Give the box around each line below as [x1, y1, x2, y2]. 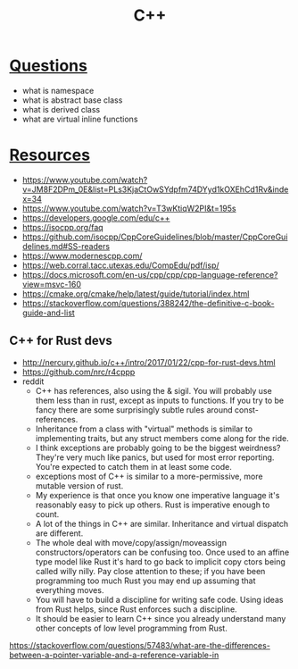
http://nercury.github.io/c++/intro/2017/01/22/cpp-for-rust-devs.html [21, 356, 276, 367]
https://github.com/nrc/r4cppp [21, 366, 136, 377]
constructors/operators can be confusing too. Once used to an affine [35, 547, 290, 557]
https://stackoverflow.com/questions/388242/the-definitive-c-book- [21, 297, 275, 308]
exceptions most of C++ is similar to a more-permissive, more [35, 471, 263, 481]
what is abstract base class [21, 95, 123, 105]
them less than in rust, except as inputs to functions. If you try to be [35, 395, 284, 406]
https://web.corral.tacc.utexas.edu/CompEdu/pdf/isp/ [21, 260, 220, 271]
